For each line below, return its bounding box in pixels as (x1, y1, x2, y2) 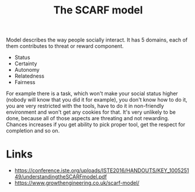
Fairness (14, 79, 36, 86)
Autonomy (14, 67, 40, 74)
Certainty (14, 60, 37, 67)
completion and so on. (6, 127, 60, 134)
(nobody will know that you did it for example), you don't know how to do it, (6, 96, 188, 103)
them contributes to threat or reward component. (6, 43, 124, 50)
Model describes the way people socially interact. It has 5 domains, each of (6, 36, 188, 44)
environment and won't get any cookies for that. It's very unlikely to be (6, 109, 176, 116)
